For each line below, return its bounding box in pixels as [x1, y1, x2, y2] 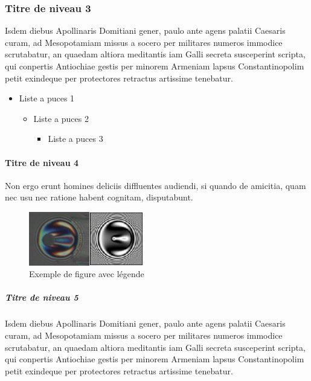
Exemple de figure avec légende [29, 267, 144, 280]
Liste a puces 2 [33, 112, 89, 124]
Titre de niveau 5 [5, 291, 79, 304]
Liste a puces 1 [19, 92, 75, 104]
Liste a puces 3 [48, 132, 103, 145]
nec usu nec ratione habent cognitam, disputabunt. [5, 191, 193, 203]
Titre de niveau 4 [5, 156, 79, 168]
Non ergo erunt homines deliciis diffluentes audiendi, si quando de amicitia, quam [5, 179, 306, 191]
